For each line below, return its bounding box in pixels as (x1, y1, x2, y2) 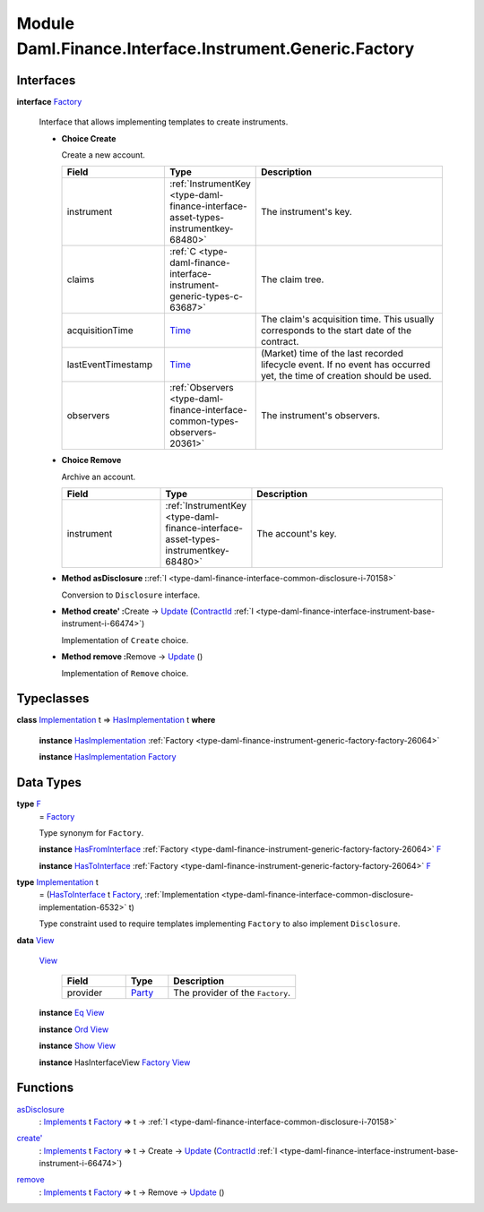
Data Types (16, 775, 82, 790)
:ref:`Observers (169, 382, 234, 394)
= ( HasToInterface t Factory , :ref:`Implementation (39, 890, 220, 900)
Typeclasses (16, 691, 90, 707)
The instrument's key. (260, 206, 353, 219)
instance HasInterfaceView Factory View (39, 1057, 191, 1068)
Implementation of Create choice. (61, 634, 189, 645)
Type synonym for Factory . (39, 827, 144, 838)
